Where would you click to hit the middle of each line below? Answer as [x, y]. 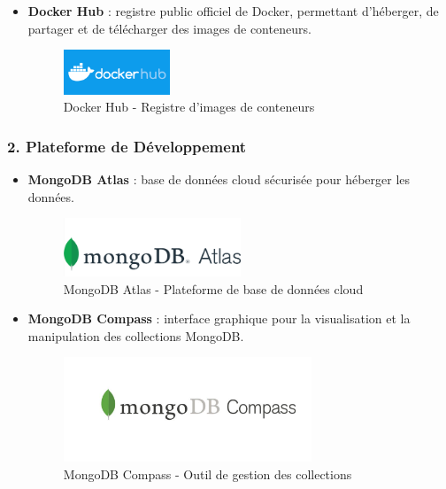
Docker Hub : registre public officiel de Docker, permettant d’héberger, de [233, 11]
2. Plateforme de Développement [127, 146]
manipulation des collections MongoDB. [136, 335]
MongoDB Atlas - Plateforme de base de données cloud [213, 288]
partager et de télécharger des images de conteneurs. [169, 28]
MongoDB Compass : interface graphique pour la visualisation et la [219, 318]
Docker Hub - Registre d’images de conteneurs [189, 107]
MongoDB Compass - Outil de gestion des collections [208, 473]
